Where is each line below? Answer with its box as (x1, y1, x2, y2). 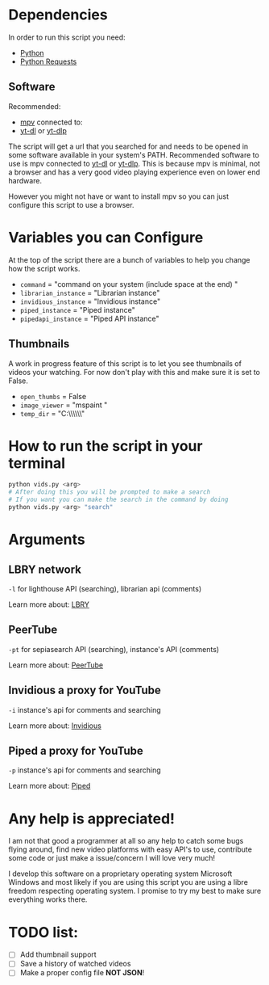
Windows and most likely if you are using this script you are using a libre (8, 878, 248, 887)
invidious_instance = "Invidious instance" (19, 297, 161, 306)
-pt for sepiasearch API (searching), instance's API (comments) (8, 644, 220, 654)
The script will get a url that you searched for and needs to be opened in (8, 141, 249, 151)
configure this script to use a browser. (8, 200, 134, 209)
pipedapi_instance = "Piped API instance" (19, 314, 159, 323)
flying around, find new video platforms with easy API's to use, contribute (8, 844, 252, 854)
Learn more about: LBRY (8, 600, 90, 609)
